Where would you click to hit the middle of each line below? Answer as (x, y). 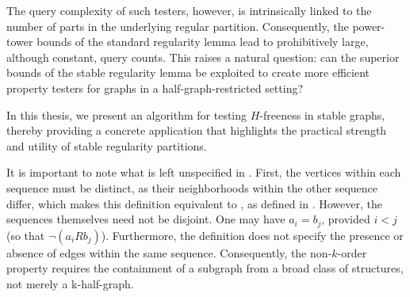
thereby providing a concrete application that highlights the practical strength (197, 130)
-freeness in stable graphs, (322, 114)
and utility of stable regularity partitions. (107, 145)
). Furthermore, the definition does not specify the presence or (252, 235)
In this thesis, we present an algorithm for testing (127, 114)
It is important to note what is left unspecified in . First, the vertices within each (204, 172)
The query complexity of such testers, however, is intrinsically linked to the (189, 10)
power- (369, 26)
